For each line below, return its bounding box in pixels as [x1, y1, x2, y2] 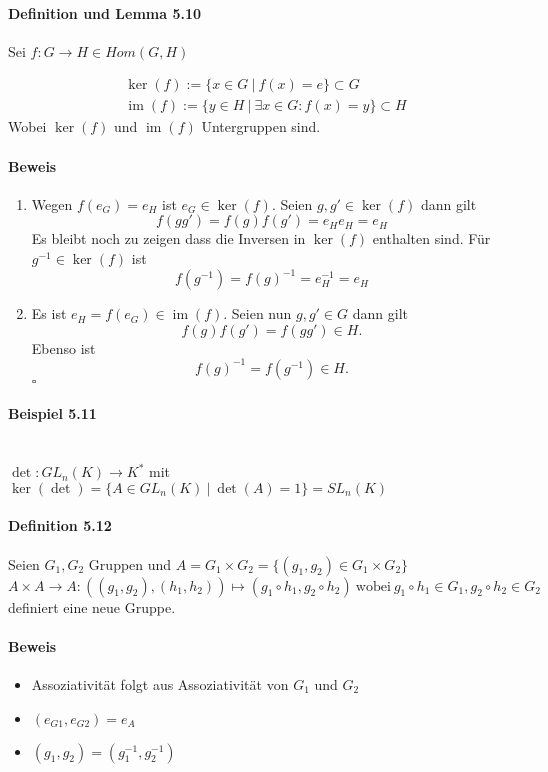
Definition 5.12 [8, 515, 112, 536]
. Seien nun [223, 303, 292, 324]
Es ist [31, 303, 67, 324]
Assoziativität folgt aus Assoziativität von [31, 673, 289, 694]
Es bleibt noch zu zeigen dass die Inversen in [31, 228, 306, 249]
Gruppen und [88, 553, 172, 574]
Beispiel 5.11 [8, 403, 97, 424]
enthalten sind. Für [372, 228, 491, 249]
